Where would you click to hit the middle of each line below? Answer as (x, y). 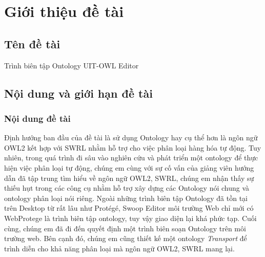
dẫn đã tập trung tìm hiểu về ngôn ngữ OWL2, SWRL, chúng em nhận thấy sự (129, 178)
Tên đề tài (32, 43)
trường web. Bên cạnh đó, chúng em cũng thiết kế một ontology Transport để (126, 238)
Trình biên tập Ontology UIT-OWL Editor (72, 65)
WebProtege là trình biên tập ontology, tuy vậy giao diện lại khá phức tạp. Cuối (130, 218)
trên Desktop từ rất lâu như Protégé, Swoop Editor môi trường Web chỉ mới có (129, 208)
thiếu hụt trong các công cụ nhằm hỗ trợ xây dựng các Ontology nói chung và (127, 188)
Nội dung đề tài (37, 118)
